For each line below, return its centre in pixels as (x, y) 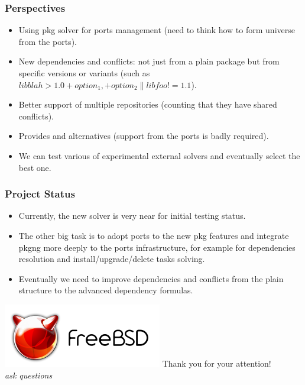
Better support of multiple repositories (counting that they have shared (148, 104)
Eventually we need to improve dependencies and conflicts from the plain (151, 278)
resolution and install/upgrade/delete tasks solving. (112, 259)
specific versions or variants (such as (84, 73)
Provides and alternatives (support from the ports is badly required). (144, 136)
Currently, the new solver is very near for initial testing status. (132, 216)
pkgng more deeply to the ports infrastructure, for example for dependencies (157, 247)
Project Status (40, 194)
